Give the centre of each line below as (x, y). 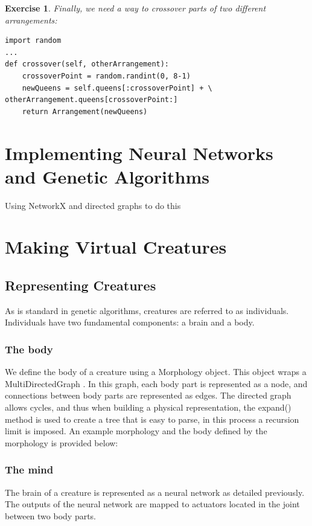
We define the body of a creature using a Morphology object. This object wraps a (156, 372)
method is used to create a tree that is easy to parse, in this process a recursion (152, 419)
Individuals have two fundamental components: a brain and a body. (130, 322)
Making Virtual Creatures (116, 247)
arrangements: (31, 20)
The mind (29, 470)
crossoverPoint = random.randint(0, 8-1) (106, 76)
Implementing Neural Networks (139, 152)
